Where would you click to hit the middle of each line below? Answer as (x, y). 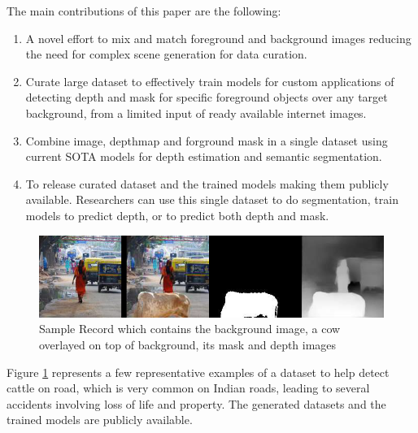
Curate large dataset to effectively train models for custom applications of (210, 81)
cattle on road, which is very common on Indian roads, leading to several (188, 388)
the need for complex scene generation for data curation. (166, 54)
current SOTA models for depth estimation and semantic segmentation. (204, 156)
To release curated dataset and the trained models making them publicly (207, 183)
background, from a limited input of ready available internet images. (196, 113)
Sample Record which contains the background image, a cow (190, 329)
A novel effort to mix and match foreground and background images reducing (218, 38)
